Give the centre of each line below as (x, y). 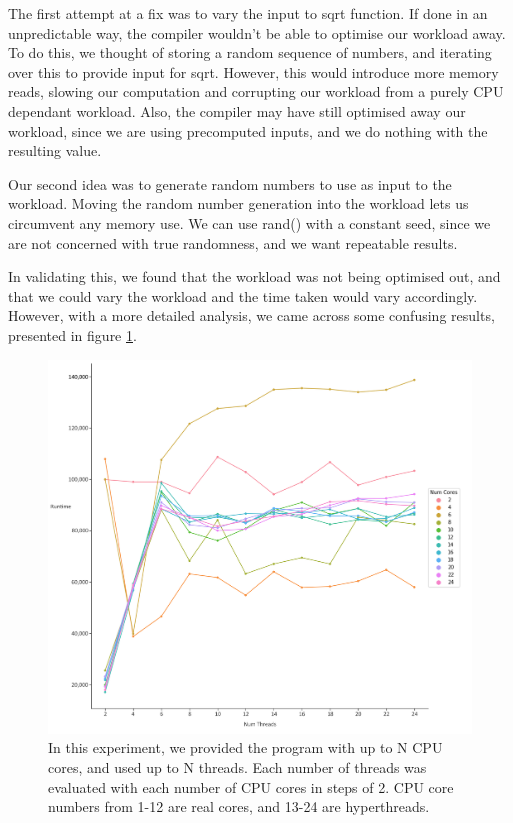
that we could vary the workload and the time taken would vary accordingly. (243, 295)
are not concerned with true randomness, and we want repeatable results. (233, 242)
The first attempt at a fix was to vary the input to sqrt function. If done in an (248, 13)
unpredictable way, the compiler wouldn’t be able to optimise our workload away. (257, 32)
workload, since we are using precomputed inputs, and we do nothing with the (248, 130)
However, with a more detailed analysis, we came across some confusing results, (251, 315)
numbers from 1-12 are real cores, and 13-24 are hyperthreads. (239, 806)
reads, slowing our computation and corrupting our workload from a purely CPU (256, 91)
